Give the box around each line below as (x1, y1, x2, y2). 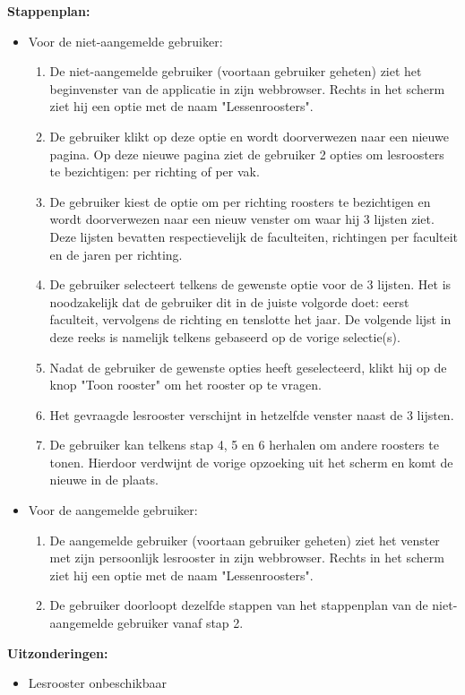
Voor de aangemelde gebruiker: (28, 501, 198, 519)
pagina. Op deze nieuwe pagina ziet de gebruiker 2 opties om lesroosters (49, 144, 444, 163)
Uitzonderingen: (7, 643, 108, 662)
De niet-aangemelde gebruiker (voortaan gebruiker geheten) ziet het (49, 62, 422, 81)
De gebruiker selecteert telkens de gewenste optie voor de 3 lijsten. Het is (49, 275, 452, 294)
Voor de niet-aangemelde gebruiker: (28, 31, 223, 50)
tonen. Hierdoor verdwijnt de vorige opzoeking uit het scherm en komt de (49, 452, 453, 471)
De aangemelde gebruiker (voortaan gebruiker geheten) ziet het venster (49, 530, 440, 549)
